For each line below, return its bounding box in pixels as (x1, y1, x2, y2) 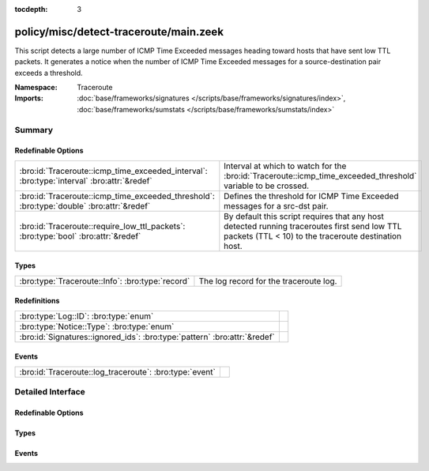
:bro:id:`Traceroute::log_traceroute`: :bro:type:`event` (19, 366, 216, 377)
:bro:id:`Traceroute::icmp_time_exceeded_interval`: (19, 165, 209, 176)
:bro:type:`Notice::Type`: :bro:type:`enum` (19, 321, 175, 332)
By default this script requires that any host (224, 210, 385, 221)
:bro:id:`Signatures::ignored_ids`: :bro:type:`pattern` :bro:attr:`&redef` (19, 331, 276, 342)
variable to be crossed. (224, 180, 310, 191)
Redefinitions (14, 296, 60, 306)
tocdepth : (14, 5, 48, 13)
